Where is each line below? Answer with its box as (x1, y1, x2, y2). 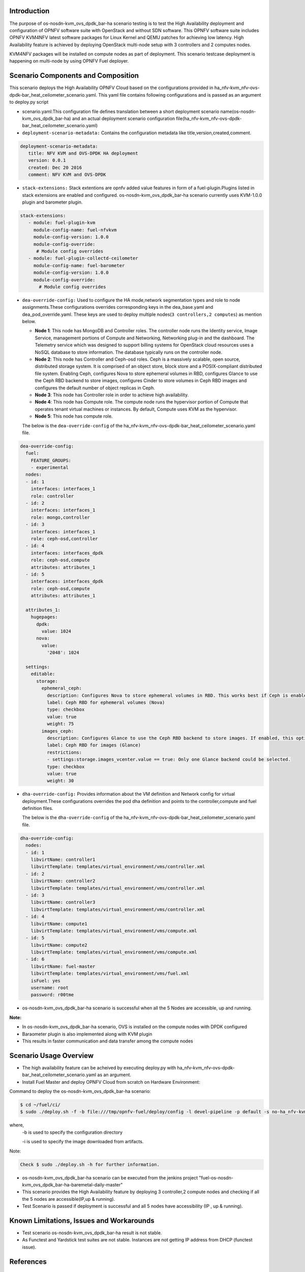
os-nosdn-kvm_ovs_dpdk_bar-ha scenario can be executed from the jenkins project (22, 1174, 198, 1180)
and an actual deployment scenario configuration (72, 115, 175, 122)
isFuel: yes (30, 977, 61, 984)
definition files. (22, 805, 53, 812)
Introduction (9, 7, 50, 15)
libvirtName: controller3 (30, 900, 96, 905)
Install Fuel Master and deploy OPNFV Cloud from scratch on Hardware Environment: (22, 1079, 200, 1085)
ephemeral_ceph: (41, 685, 82, 691)
